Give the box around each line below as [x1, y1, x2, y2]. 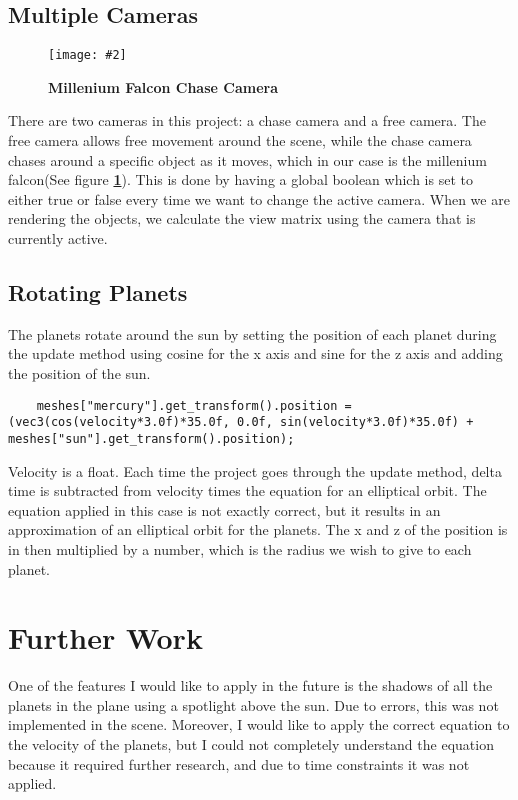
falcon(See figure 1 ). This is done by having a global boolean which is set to [8, 169, 473, 190]
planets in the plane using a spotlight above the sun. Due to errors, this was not [8, 694, 499, 715]
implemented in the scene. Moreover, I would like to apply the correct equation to [8, 714, 510, 735]
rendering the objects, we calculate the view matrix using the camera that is [8, 208, 476, 229]
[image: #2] [48, 48, 127, 63]
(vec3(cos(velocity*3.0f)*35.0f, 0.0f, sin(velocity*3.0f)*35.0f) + [8, 415, 474, 430]
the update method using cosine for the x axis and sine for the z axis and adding [8, 343, 503, 364]
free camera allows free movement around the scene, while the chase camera [8, 130, 472, 151]
